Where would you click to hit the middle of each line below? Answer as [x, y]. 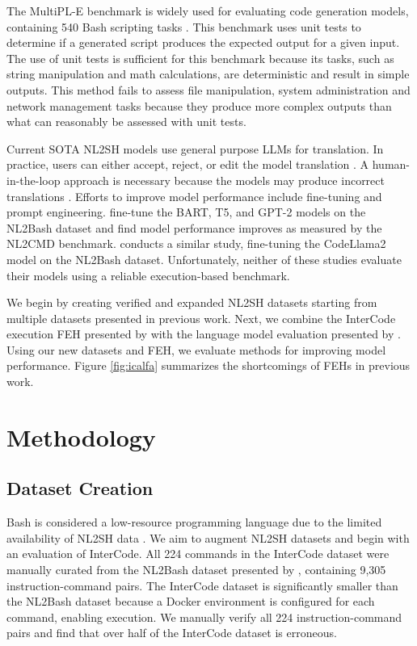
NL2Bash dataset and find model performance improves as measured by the [194, 227]
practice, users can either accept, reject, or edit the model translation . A [188, 164]
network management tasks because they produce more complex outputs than [199, 105]
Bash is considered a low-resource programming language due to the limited [194, 522]
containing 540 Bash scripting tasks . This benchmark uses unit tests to [184, 26]
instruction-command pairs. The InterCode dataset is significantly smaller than [202, 585]
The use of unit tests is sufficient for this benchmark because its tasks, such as [200, 58]
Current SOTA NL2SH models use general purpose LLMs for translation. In [195, 148]
